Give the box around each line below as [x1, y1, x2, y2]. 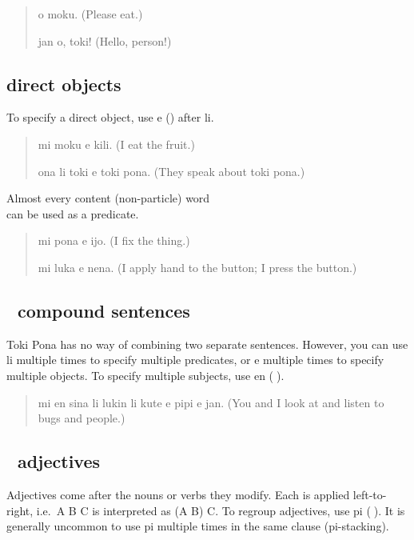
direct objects [6, 71, 121, 96]
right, [6, 502, 34, 518]
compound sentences [17, 298, 190, 322]
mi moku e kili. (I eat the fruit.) [38, 135, 195, 152]
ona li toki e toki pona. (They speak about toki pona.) [38, 162, 305, 179]
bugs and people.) [38, 410, 125, 426]
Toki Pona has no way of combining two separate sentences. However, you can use [6, 335, 408, 352]
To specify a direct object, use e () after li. [6, 109, 214, 126]
